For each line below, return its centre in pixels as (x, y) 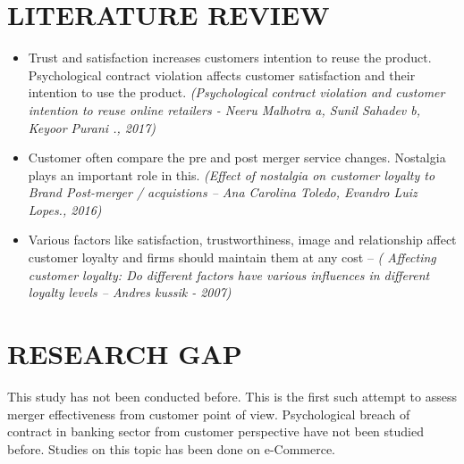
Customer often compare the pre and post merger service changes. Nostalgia (237, 157)
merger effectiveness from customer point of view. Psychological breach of (209, 414)
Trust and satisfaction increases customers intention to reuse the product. (230, 58)
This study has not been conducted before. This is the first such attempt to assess (232, 396)
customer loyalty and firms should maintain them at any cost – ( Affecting (232, 257)
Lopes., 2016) (65, 209)
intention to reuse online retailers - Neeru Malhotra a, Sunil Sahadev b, (224, 109)
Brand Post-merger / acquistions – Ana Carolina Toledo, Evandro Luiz (223, 192)
